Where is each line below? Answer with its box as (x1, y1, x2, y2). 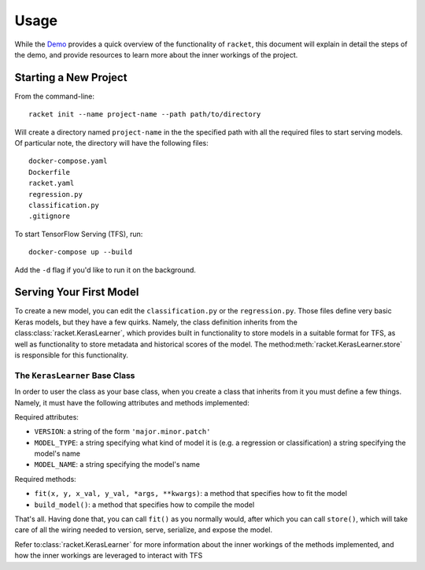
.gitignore (28, 212, 71, 220)
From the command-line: (14, 91, 94, 101)
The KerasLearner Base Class (14, 370, 135, 381)
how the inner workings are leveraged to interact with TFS (14, 551, 203, 561)
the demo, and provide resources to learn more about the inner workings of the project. (14, 50, 298, 59)
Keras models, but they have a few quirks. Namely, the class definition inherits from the (14, 317, 298, 327)
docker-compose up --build (28, 248, 133, 257)
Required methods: (14, 474, 76, 483)
